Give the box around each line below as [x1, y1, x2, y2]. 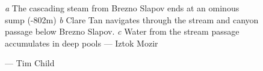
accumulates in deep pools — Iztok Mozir [5, 36, 158, 49]
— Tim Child [5, 57, 55, 69]
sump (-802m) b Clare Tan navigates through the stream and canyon [5, 13, 259, 26]
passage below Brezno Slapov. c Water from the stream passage [5, 25, 240, 38]
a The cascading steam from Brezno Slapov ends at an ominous [5, 2, 240, 14]
